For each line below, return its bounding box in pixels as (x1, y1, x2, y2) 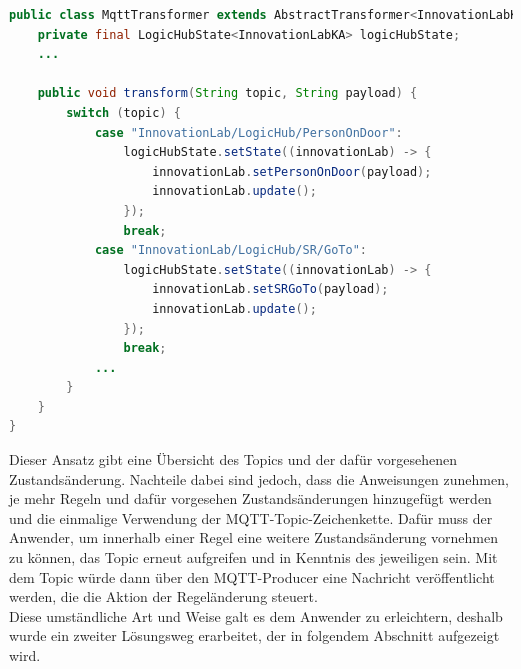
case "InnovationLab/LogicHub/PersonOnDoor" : (94, 125, 403, 140)
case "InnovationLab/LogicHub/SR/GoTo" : (94, 243, 367, 258)
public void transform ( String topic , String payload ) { (37, 86, 418, 101)
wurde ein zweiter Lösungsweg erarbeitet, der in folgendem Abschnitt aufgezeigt (9, 625, 500, 646)
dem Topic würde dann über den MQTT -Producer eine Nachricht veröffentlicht (9, 566, 495, 587)
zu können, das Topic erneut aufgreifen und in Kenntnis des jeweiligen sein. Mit (9, 547, 498, 568)
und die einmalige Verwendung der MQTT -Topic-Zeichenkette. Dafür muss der (9, 507, 493, 528)
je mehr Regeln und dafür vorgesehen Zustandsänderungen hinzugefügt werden (9, 488, 492, 509)
